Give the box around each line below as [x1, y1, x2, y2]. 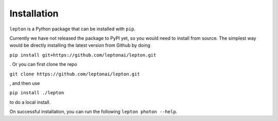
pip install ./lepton [9, 90, 64, 96]
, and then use [9, 80, 40, 86]
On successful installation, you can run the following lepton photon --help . [9, 109, 178, 115]
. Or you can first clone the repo [9, 61, 77, 67]
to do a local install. [9, 99, 51, 105]
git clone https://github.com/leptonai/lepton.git [9, 71, 140, 77]
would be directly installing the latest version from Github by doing [9, 42, 150, 48]
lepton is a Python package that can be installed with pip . [9, 26, 136, 32]
